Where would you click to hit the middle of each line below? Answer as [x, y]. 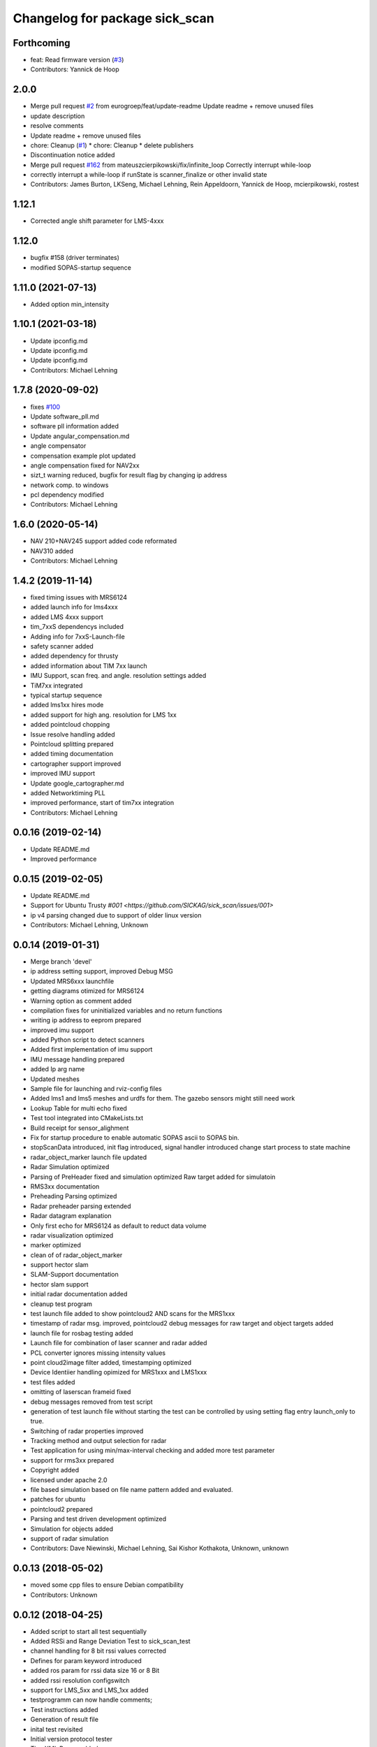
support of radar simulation [69, 1538]
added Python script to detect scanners [87, 1040]
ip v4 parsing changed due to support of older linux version [116, 915]
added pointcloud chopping [70, 725]
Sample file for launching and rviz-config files [96, 1089]
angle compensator [58, 446]
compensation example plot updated [83, 456]
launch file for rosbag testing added [82, 1333]
